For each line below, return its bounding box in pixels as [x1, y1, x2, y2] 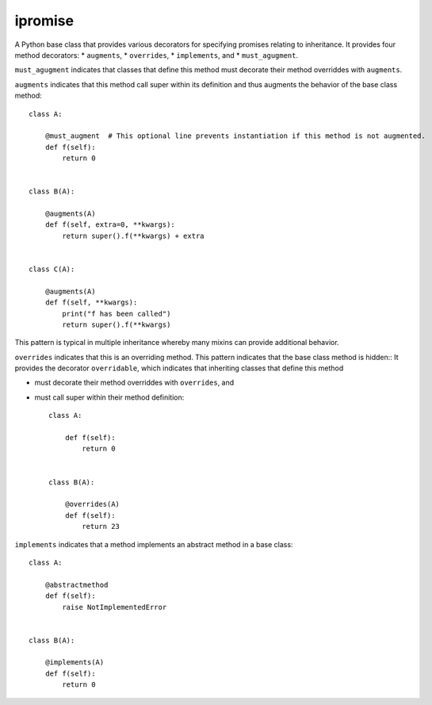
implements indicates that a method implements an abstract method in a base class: [14, 539, 293, 549]
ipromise [14, 12, 75, 29]
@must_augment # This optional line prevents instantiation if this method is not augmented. [44, 132, 426, 140]
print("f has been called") [62, 309, 171, 318]
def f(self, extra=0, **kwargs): [44, 220, 176, 229]
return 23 [82, 522, 120, 531]
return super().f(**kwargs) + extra [62, 231, 205, 240]
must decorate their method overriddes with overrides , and [34, 377, 235, 388]
